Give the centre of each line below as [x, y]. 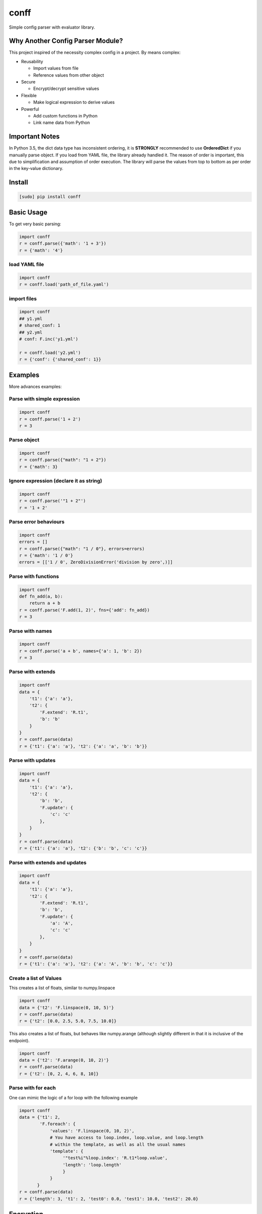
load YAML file [26, 265]
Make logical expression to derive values [74, 102]
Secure [28, 82]
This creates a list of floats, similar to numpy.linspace [62, 988]
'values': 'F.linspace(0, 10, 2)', [92, 1131]
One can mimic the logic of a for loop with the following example [73, 1097]
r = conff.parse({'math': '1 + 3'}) [63, 244]
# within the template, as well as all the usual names [118, 1144]
